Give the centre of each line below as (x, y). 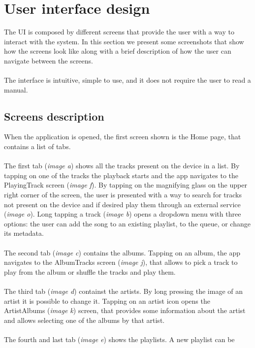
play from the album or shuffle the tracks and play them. (90, 271)
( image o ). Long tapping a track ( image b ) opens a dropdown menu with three (123, 214)
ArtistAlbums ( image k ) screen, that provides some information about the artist (125, 310)
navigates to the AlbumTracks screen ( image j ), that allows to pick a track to (121, 262)
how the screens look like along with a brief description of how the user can (118, 51)
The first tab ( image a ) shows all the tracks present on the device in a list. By (122, 166)
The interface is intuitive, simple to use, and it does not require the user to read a (127, 80)
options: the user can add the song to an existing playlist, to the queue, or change (127, 223)
